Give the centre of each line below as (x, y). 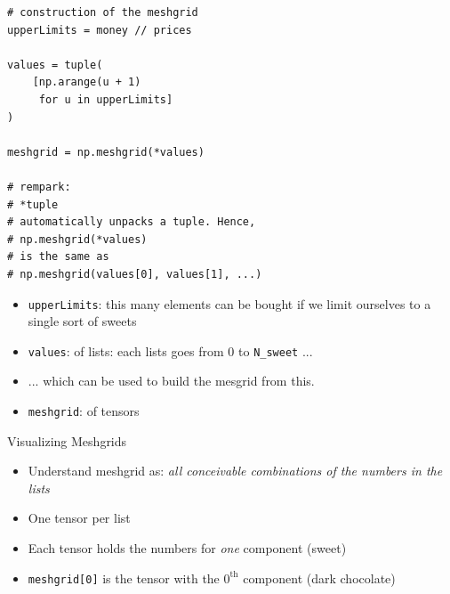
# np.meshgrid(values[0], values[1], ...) (135, 274)
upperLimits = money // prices (100, 30)
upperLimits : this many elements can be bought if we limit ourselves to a (229, 303)
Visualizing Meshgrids (67, 440)
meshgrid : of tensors (84, 411)
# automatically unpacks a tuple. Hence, (132, 222)
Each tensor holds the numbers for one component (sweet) (187, 548)
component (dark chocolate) (319, 578)
